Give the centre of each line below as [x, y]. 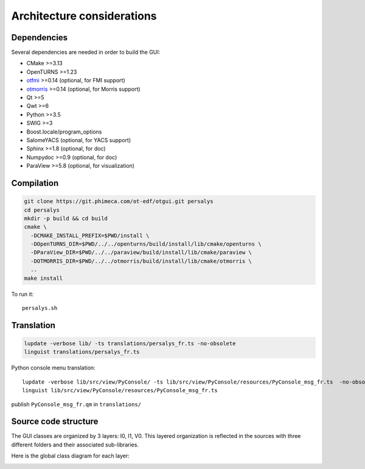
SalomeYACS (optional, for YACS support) [78, 140]
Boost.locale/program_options [64, 132]
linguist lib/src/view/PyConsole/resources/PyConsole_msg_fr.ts [120, 391]
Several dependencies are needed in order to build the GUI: [86, 52]
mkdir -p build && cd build [66, 218]
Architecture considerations [84, 16]
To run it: [23, 294]
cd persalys [42, 210]
